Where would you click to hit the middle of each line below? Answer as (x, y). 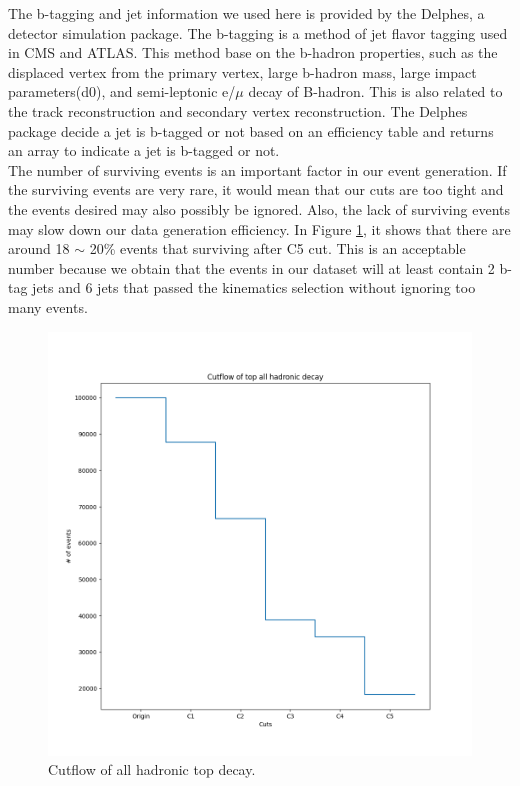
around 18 (39, 248)
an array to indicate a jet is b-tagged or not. (144, 150)
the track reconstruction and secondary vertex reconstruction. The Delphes (238, 110)
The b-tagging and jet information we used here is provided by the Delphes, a (246, 13)
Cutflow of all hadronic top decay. (152, 769)
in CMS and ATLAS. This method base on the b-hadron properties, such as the (253, 52)
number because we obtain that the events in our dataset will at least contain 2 (251, 267)
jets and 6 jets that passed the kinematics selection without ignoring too (254, 287)
